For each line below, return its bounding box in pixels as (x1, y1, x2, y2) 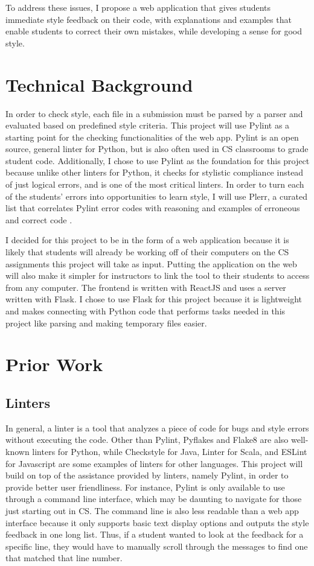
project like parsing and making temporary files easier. (5, 316, 207, 329)
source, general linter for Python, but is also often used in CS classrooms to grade (5, 142, 309, 155)
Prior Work (5, 352, 103, 377)
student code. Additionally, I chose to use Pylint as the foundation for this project (5, 154, 310, 167)
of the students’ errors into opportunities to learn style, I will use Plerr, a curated (5, 189, 307, 202)
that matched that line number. (5, 552, 123, 564)
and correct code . (5, 213, 72, 226)
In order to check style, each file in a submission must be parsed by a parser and (5, 107, 303, 119)
